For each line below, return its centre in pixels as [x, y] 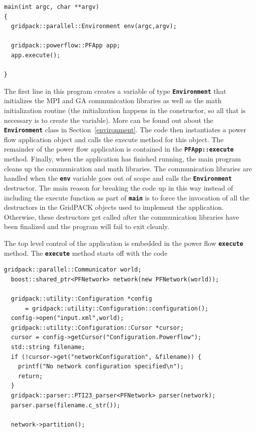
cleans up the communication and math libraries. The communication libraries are [128, 168]
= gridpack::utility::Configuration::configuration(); [117, 308]
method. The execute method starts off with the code [86, 253]
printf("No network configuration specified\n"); [101, 367]
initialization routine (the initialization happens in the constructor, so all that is [125, 110]
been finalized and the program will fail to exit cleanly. [87, 226]
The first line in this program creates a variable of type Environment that [115, 91]
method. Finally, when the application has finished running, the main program [123, 159]
